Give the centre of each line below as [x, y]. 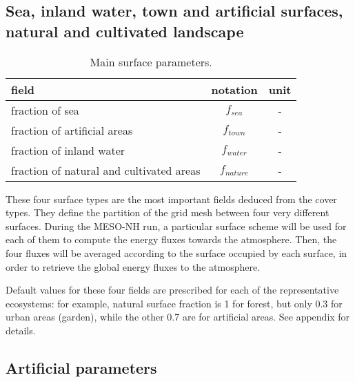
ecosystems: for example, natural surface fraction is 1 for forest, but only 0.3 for [174, 303]
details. [21, 330]
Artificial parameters [81, 367]
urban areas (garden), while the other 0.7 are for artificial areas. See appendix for [178, 317]
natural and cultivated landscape [125, 31]
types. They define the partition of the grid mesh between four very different [168, 212]
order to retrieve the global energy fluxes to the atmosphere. [133, 266]
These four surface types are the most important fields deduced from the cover [171, 199]
